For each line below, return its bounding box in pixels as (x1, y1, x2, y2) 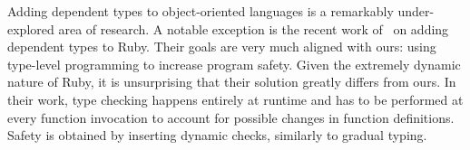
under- (397, 2, 435, 20)
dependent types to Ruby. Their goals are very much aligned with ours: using (7, 37, 436, 56)
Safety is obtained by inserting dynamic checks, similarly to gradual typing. (7, 126, 427, 145)
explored (7, 19, 54, 38)
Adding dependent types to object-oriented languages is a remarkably (7, 2, 394, 20)
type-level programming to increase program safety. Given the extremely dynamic (7, 54, 461, 73)
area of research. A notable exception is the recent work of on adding (58, 19, 449, 38)
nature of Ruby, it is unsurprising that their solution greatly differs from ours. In (7, 72, 456, 91)
